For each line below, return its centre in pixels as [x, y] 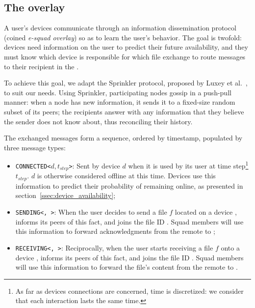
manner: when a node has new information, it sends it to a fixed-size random [120, 102]
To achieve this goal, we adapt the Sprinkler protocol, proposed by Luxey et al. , [126, 83]
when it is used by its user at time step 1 [188, 165]
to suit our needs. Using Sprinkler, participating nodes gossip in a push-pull [118, 92]
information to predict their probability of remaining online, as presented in [129, 185]
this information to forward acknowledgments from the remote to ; [115, 231]
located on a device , [206, 212]
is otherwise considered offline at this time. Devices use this [126, 176]
